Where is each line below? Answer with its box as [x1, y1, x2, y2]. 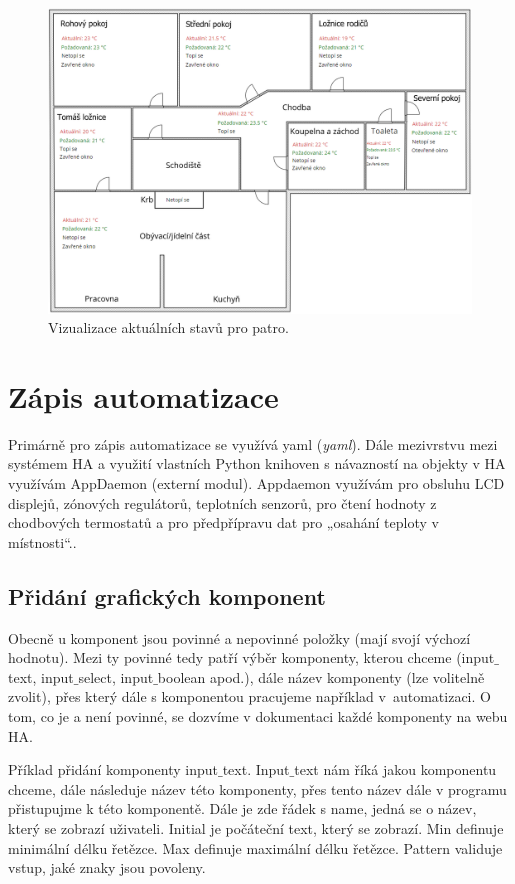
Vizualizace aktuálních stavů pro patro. [48, 317, 289, 338]
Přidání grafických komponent [8, 580, 326, 611]
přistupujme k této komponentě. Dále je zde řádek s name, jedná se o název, [8, 798, 477, 819]
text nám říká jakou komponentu [294, 759, 497, 780]
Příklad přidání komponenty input [8, 759, 218, 780]
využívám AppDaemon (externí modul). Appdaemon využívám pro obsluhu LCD [8, 473, 505, 494]
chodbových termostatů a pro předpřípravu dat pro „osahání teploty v [8, 512, 439, 533]
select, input [78, 666, 154, 687]
